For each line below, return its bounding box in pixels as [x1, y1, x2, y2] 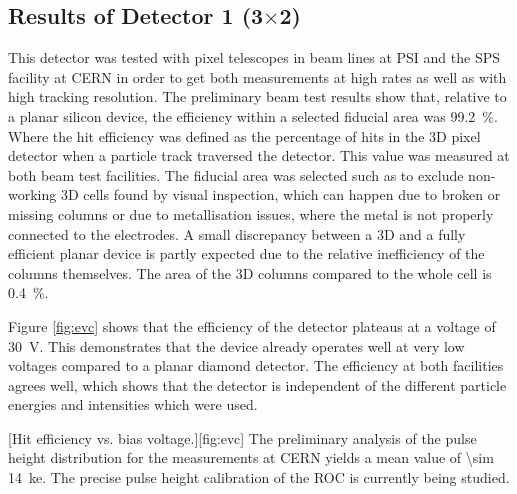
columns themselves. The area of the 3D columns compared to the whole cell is [8, 262, 492, 283]
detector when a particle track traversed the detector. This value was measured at [8, 145, 510, 166]
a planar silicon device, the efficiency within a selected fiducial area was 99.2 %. [8, 105, 498, 126]
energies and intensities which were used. [8, 394, 258, 415]
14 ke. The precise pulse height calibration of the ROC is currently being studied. [8, 467, 510, 488]
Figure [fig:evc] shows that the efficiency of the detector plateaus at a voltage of [8, 315, 496, 336]
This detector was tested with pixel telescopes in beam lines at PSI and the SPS [8, 47, 501, 68]
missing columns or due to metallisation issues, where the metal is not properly [8, 203, 494, 224]
